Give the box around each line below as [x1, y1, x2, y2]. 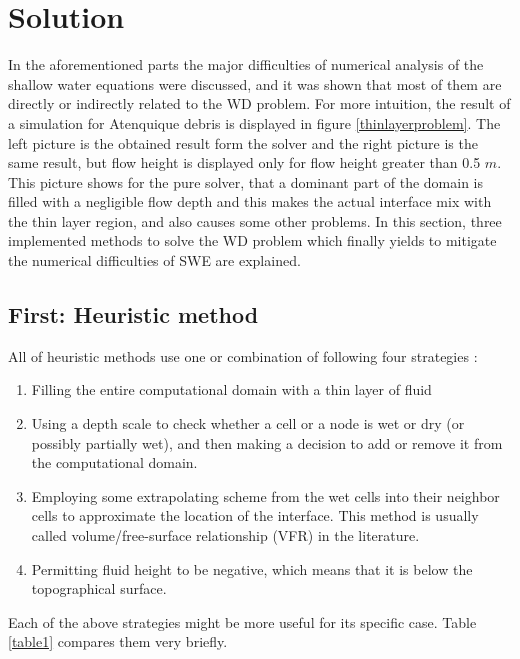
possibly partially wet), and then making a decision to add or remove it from [31, 432, 503, 453]
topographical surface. [31, 578, 167, 599]
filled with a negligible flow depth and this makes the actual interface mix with [8, 191, 492, 212]
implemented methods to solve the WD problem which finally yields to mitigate [8, 230, 497, 251]
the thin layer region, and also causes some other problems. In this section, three [8, 210, 502, 231]
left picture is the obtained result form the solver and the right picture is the [8, 132, 478, 153]
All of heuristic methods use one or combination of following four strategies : [8, 345, 478, 366]
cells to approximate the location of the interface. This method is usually [31, 505, 479, 526]
